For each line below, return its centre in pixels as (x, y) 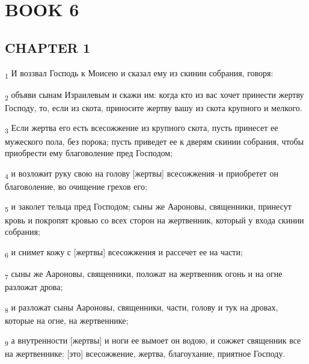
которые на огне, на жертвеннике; (67, 320)
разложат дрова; (34, 287)
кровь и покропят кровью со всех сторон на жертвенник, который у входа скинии (154, 220)
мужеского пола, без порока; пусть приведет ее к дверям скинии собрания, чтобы (154, 141)
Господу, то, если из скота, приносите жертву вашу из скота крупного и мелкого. (154, 107)
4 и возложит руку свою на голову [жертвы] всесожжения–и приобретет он (142, 174)
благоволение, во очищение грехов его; (76, 186)
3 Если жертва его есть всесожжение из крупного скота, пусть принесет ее (142, 129)
